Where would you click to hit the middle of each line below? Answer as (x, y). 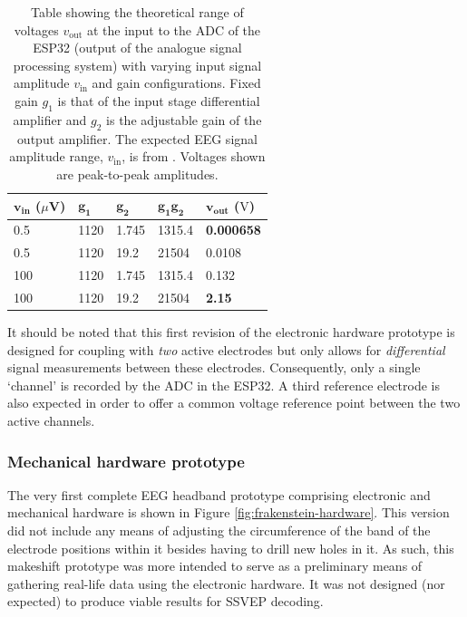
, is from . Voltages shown (194, 156)
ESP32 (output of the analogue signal (137, 48)
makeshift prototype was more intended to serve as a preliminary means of (215, 566)
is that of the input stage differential (159, 100)
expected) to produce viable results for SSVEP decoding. (165, 601)
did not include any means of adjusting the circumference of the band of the (219, 530)
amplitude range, (56, 156)
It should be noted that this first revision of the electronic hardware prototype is (231, 332)
